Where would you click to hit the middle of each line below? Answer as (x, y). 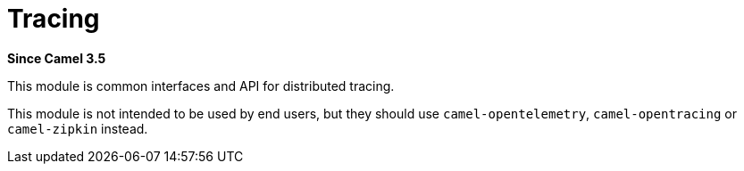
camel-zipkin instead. (78, 128)
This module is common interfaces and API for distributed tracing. (201, 85)
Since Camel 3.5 (57, 58)
